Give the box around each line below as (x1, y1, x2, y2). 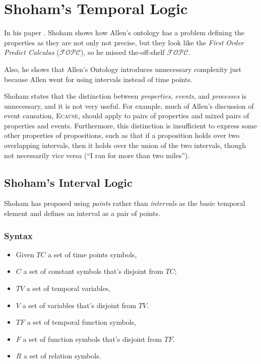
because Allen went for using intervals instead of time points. (4, 74, 192, 84)
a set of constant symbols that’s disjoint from (23, 266, 163, 276)
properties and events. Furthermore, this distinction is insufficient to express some (4, 120, 257, 130)
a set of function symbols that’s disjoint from (23, 333, 162, 344)
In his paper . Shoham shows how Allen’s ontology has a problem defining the (4, 27, 244, 38)
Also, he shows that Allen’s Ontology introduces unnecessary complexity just (4, 63, 242, 74)
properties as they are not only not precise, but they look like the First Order (4, 37, 244, 47)
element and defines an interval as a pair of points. (4, 208, 160, 219)
